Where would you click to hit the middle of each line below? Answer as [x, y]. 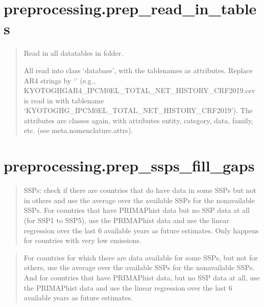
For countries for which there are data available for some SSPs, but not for [141, 257]
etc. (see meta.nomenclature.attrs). [78, 130]
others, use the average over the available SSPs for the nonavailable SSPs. [139, 267]
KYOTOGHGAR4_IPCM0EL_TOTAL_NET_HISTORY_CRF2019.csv [139, 90]
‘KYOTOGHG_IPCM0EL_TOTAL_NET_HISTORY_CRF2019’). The [138, 110]
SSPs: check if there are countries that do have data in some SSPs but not [140, 190]
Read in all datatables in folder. [74, 53]
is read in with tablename [64, 100]
